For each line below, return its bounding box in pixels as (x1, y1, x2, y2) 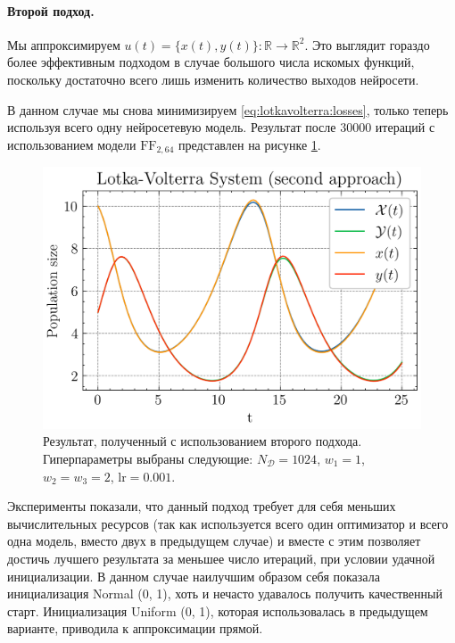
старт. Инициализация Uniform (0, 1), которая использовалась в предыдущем (7, 601, 428, 620)
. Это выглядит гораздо (304, 35, 430, 54)
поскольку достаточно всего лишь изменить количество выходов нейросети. (7, 70, 419, 88)
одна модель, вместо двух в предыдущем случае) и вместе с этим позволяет (7, 532, 421, 550)
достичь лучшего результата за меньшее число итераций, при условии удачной (7, 548, 435, 567)
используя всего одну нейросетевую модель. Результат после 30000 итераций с (7, 118, 435, 136)
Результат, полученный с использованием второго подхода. (43, 432, 362, 450)
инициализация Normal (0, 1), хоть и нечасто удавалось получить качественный (7, 584, 443, 603)
